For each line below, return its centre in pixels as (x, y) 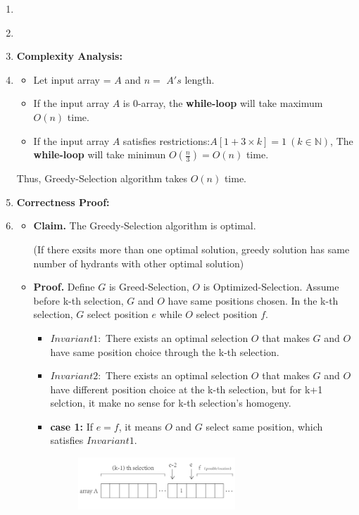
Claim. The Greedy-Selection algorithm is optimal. (145, 225)
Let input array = (72, 79)
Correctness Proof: (63, 202)
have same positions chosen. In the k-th (253, 300)
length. (200, 79)
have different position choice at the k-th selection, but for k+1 (187, 389)
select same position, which (264, 426)
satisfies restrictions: (166, 140)
